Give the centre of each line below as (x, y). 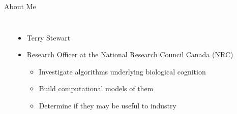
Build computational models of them (96, 88)
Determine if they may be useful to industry (108, 105)
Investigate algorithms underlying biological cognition (122, 71)
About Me (20, 6)
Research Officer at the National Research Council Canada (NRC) (130, 54)
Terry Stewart (49, 37)
